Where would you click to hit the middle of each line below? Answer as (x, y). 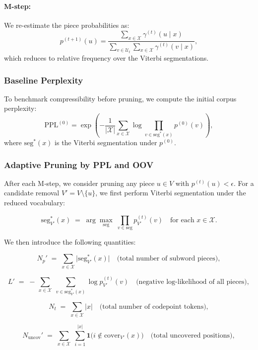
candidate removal (32, 193)
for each (182, 220)
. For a (244, 183)
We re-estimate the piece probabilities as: (67, 25)
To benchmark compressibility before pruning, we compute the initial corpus (120, 98)
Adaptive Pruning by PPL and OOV (79, 164)
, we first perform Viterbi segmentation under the (171, 193)
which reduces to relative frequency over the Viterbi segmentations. (106, 58)
